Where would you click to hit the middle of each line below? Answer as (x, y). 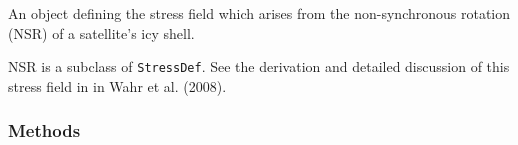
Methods (44, 130)
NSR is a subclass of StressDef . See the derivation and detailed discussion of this (259, 66)
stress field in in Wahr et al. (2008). (117, 85)
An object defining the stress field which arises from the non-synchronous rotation (259, 13)
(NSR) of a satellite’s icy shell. (101, 32)
